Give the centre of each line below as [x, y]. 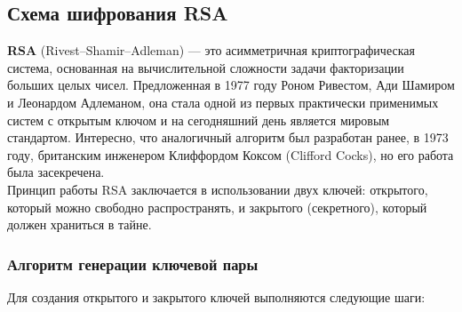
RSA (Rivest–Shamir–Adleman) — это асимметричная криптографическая [211, 50]
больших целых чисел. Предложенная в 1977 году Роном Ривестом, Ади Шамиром [231, 85]
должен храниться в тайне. [80, 224]
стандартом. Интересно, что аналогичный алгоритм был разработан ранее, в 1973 [228, 137]
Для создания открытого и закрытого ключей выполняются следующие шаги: [216, 296]
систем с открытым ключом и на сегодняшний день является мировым [199, 120]
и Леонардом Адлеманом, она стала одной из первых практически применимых [223, 102]
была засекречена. [56, 172]
